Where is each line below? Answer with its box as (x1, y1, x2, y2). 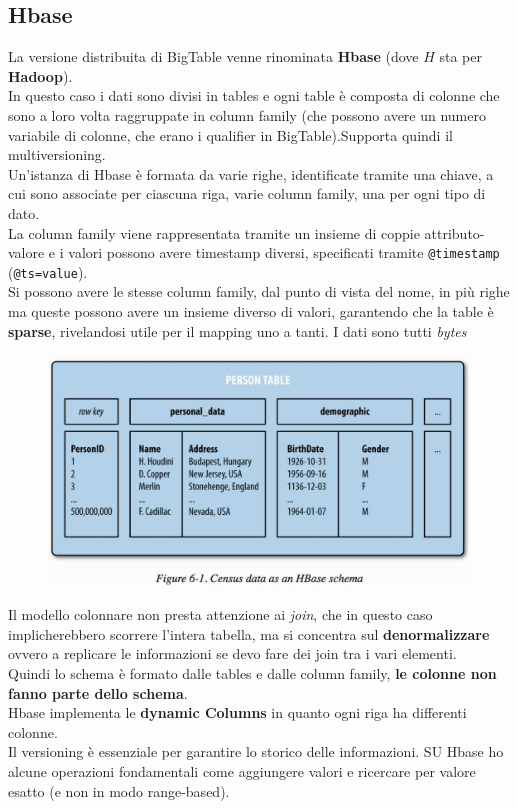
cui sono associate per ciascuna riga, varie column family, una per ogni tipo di (8, 183, 486, 204)
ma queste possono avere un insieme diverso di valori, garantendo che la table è (8, 301, 494, 322)
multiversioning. (8, 144, 106, 165)
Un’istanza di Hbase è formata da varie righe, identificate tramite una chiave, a (8, 163, 494, 184)
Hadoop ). (8, 65, 73, 86)
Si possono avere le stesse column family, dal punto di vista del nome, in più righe (8, 281, 510, 302)
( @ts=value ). (8, 261, 88, 282)
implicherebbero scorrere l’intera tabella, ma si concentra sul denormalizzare (8, 623, 490, 644)
